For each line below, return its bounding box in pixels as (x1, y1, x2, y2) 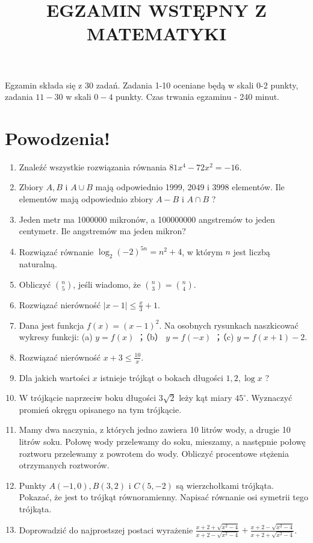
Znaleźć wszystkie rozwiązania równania (19, 160, 167, 173)
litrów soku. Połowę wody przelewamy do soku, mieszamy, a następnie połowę (19, 435, 306, 447)
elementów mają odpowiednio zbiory (19, 193, 153, 205)
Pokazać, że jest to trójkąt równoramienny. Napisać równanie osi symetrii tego (19, 491, 308, 503)
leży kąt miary (179, 391, 232, 404)
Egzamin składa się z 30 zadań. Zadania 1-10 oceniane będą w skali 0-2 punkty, (5, 78, 299, 91)
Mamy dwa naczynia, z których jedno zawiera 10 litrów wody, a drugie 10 (19, 423, 291, 436)
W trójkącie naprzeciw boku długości (19, 391, 156, 404)
